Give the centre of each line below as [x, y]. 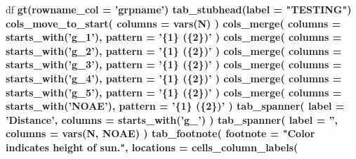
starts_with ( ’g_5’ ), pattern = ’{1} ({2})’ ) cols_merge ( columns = [174, 92]
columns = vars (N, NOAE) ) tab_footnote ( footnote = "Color [160, 133]
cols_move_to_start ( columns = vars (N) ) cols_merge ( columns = [173, 23]
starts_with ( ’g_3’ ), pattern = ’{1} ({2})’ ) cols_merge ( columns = [174, 64]
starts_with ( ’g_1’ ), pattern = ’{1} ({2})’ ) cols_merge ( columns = [174, 37]
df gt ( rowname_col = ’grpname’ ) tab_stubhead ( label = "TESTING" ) [179, 9]
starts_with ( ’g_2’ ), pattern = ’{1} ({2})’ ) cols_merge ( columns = [174, 50]
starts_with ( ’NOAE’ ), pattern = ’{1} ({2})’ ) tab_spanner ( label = [175, 106]
